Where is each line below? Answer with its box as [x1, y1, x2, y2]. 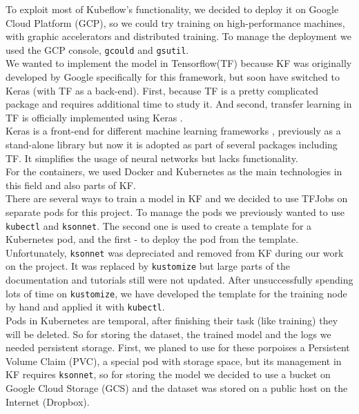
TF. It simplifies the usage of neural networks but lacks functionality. [6, 150, 298, 165]
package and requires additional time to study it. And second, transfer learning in [6, 97, 352, 111]
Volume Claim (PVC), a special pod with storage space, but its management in [6, 353, 342, 368]
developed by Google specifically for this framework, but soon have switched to [6, 70, 340, 84]
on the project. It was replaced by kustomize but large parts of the [6, 259, 291, 273]
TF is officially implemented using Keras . [6, 110, 183, 124]
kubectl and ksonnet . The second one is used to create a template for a [6, 218, 312, 233]
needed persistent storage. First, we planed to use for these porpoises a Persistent [6, 340, 350, 355]
